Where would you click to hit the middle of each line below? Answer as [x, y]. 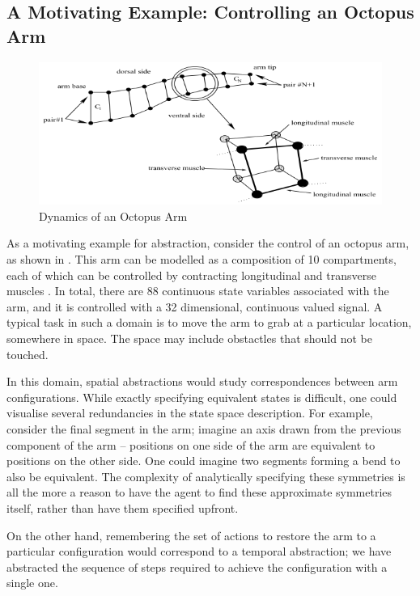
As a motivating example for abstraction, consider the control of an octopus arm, [208, 243]
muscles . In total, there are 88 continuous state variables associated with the [198, 291]
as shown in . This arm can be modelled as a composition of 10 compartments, [202, 259]
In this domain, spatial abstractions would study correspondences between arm [202, 381]
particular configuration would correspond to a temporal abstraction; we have [199, 551]
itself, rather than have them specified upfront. [123, 507]
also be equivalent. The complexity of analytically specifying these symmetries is [206, 476]
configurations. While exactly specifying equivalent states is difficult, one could [202, 397]
